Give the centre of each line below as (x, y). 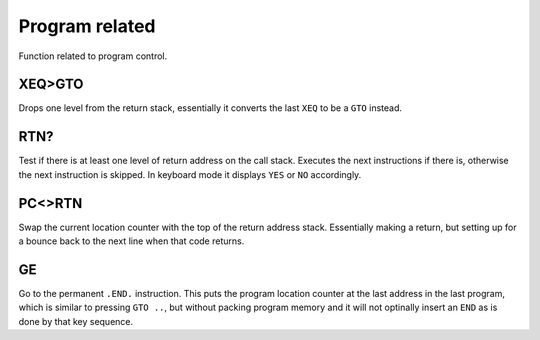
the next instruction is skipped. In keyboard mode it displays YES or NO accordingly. (190, 174)
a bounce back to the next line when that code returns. (131, 241)
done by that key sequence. (76, 321)
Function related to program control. (93, 56)
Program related (87, 26)
